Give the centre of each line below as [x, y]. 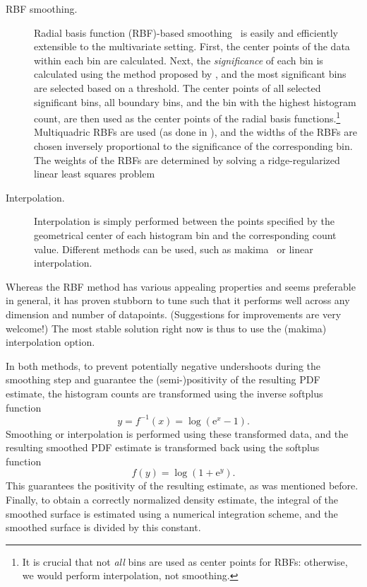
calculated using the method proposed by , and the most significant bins [190, 74]
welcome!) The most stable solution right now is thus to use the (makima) [166, 328]
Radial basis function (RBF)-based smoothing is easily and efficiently [186, 32]
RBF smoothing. [42, 8]
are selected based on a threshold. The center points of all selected [178, 87]
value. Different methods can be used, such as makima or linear [174, 249]
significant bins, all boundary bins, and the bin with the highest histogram [195, 101]
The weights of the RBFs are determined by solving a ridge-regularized [187, 159]
